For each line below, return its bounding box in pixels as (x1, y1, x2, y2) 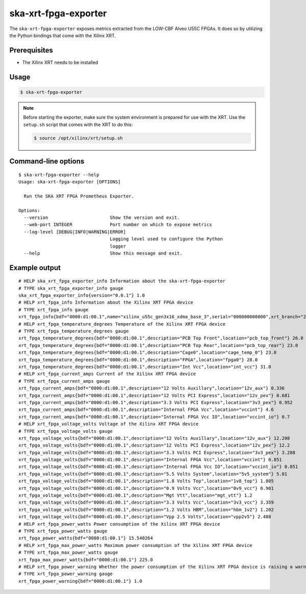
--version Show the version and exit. (23, 214, 180, 220)
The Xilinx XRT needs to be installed (22, 59, 98, 65)
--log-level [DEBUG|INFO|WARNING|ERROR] (23, 229, 126, 235)
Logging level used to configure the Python (110, 236, 223, 242)
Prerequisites (9, 46, 53, 55)
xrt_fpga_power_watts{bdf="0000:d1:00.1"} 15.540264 (18, 535, 153, 541)
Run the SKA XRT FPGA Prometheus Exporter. (23, 193, 135, 199)
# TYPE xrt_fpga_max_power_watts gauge (18, 550, 118, 556)
